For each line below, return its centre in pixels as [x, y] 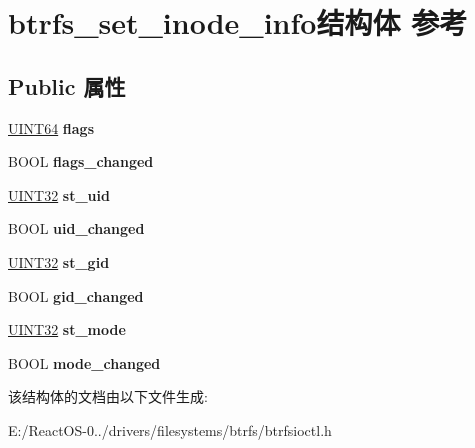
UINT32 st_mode [67, 329]
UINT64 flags [51, 127]
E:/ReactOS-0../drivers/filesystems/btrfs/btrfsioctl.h [170, 429]
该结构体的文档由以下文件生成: [108, 396]
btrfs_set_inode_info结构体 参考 [238, 22]
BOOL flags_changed [81, 161]
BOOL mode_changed [84, 362]
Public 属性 [67, 85]
